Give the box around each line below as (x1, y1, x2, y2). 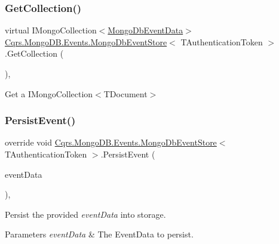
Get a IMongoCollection (5, 87, 93, 100)
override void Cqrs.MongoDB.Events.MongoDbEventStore (5, 136, 217, 149)
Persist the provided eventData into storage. (5, 208, 166, 220)
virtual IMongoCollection (5, 24, 97, 36)
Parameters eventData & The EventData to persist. (5, 228, 194, 240)
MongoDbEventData (108, 24, 183, 36)
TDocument (103, 87, 148, 100)
